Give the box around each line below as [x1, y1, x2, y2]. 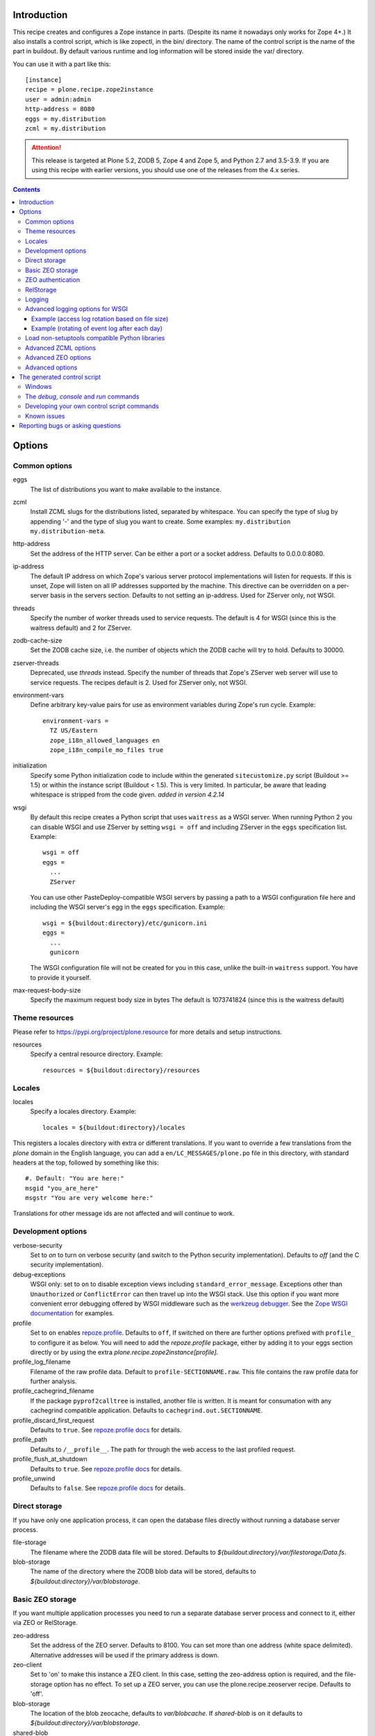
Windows [25, 383, 52, 391]
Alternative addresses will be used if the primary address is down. [30, 1651, 219, 1659]
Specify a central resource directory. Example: [30, 1050, 163, 1058]
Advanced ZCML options [25, 344, 97, 352]
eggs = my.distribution [25, 115, 106, 123]
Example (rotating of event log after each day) [31, 324, 163, 333]
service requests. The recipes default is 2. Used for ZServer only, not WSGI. [30, 678, 248, 687]
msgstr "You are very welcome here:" [25, 1194, 154, 1202]
